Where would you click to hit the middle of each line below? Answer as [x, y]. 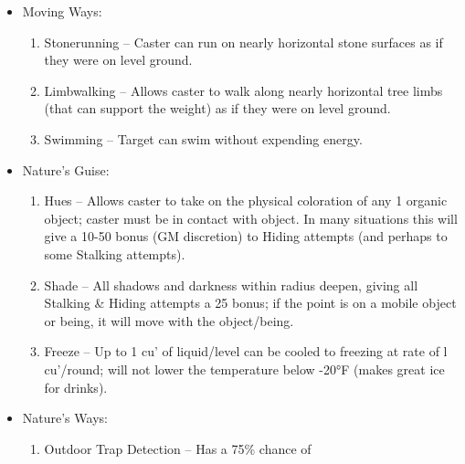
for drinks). [76, 387]
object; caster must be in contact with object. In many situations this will [251, 218]
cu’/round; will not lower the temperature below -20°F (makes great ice [244, 369]
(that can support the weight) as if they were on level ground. [217, 108]
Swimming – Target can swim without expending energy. [203, 138]
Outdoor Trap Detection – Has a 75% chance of [178, 448]
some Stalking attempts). [115, 253]
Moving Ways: [62, 11]
